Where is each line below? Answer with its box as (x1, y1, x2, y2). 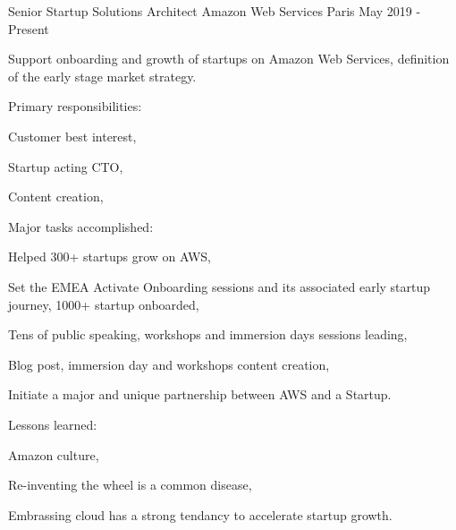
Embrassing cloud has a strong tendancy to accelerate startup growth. (8, 505, 393, 524)
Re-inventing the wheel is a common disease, (8, 475, 252, 494)
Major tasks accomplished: (8, 217, 154, 235)
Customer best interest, (8, 126, 137, 145)
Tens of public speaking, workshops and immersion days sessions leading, (8, 325, 408, 344)
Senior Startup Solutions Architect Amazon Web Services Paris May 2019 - (8, 2, 421, 20)
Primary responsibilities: (8, 97, 142, 115)
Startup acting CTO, (8, 157, 123, 175)
